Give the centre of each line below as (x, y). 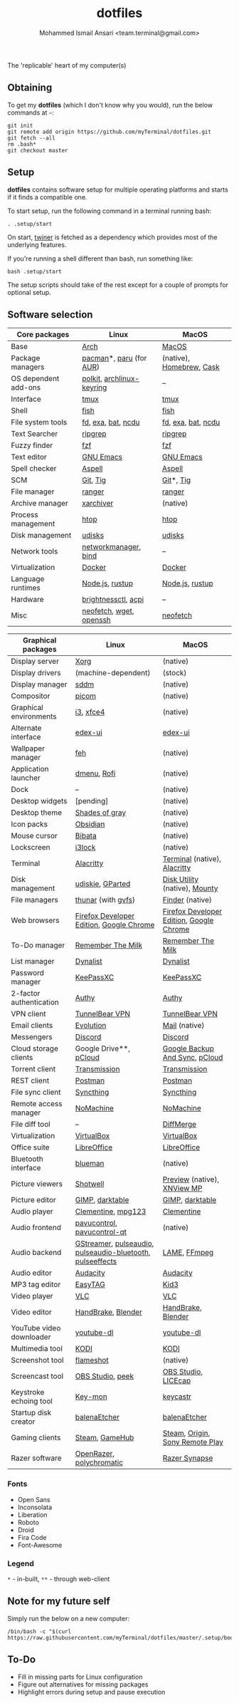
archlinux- (122, 379)
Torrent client (33, 1069)
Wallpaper (28, 749)
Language (28, 579)
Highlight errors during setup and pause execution (91, 1692)
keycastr (177, 1397)
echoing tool (32, 1401)
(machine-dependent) (113, 673)
